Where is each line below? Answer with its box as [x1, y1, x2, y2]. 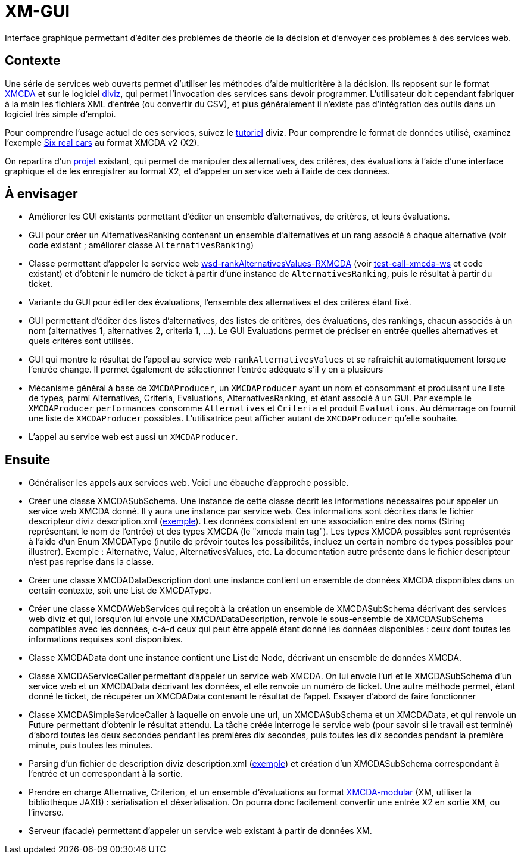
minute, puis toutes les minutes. [29, 740, 153, 751]
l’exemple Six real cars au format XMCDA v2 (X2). [5, 137, 199, 148]
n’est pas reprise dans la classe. [29, 557, 154, 567]
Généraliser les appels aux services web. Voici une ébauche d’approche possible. [29, 477, 349, 488]
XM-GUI [5, 1, 70, 21]
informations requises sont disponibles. [29, 634, 183, 645]
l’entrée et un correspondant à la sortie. [29, 769, 183, 779]
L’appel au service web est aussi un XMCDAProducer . [29, 432, 238, 442]
